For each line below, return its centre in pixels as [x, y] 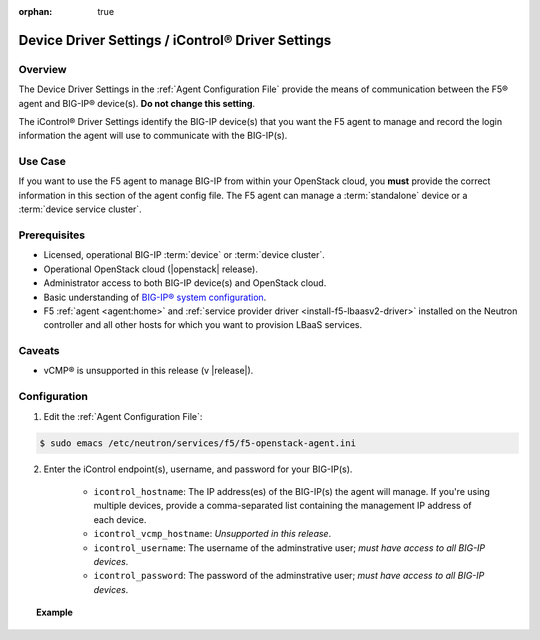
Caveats [39, 351]
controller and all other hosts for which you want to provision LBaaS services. [203, 325]
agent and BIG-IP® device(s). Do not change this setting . [136, 103]
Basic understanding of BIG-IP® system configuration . [155, 297]
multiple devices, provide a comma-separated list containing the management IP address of [282, 506]
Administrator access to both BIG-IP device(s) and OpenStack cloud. [185, 283]
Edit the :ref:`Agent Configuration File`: [123, 416]
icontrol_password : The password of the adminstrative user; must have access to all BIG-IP [289, 576]
